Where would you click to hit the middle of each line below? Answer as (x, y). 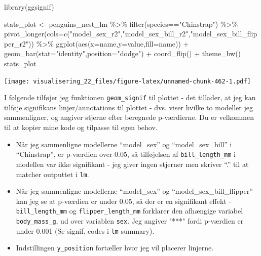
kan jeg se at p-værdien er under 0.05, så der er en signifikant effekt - (124, 201)
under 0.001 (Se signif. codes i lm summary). (85, 230)
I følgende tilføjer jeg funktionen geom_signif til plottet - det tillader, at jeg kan (130, 97)
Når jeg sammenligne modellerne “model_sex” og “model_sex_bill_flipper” (134, 191)
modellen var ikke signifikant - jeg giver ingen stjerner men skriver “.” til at (132, 164)
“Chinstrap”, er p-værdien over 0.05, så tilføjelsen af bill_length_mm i (126, 154)
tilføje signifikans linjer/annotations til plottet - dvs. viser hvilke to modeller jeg (128, 107)
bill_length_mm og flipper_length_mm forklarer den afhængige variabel (129, 211)
